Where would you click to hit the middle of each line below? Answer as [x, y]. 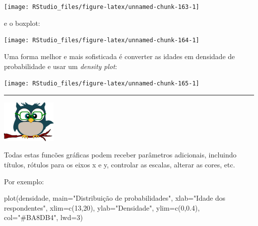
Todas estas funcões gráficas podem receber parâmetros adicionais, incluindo [120, 155]
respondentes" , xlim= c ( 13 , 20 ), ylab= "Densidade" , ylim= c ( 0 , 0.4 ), [102, 207]
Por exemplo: [24, 181]
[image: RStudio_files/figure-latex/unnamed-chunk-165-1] [102, 84]
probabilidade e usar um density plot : [61, 66]
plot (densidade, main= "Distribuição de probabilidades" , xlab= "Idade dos [115, 198]
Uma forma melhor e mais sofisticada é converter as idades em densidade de [120, 56]
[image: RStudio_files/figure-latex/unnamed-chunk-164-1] [102, 40]
